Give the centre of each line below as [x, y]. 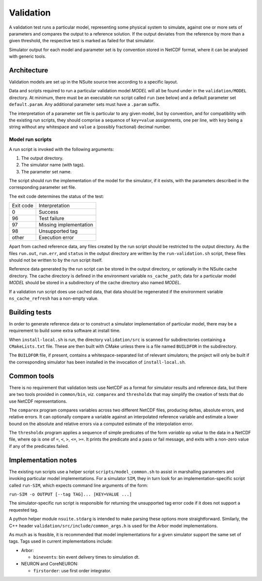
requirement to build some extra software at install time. [65, 331]
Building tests [30, 312]
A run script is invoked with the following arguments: [61, 149]
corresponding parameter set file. [42, 188]
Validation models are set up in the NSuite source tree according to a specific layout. [93, 82]
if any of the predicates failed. [39, 446]
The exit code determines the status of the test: [57, 196]
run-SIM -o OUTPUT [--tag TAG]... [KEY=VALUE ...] [70, 494]
